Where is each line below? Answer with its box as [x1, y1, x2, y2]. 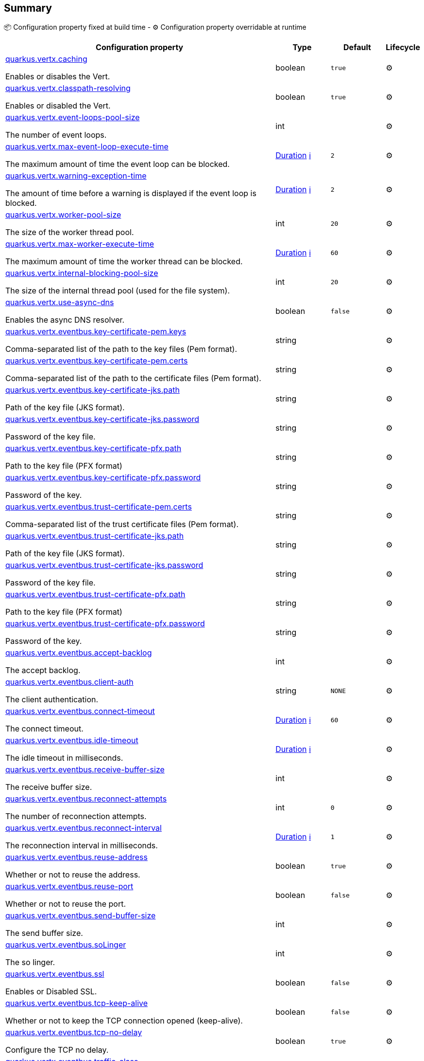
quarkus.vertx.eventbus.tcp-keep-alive [5, 998, 148, 1008]
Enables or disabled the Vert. [5, 101, 111, 111]
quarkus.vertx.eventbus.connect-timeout [5, 706, 155, 716]
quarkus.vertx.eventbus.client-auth [5, 677, 134, 687]
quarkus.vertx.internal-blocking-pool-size [5, 268, 158, 278]
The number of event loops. [5, 130, 107, 140]
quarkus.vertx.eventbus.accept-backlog [5, 648, 152, 658]
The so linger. [5, 957, 55, 968]
